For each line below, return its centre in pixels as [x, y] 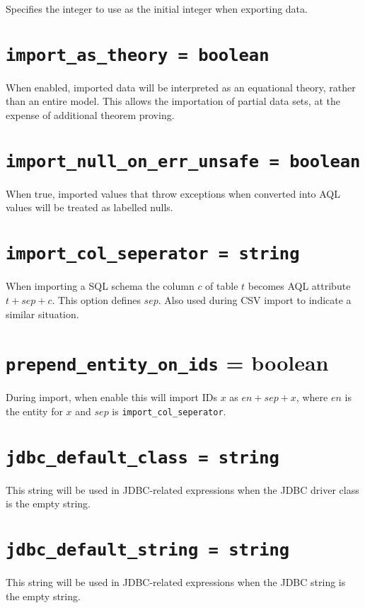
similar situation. [42, 314]
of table [222, 286]
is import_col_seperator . [169, 411]
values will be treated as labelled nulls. [89, 207]
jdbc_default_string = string [148, 550]
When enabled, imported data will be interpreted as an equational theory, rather [181, 87]
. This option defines [96, 299]
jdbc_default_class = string [143, 457]
